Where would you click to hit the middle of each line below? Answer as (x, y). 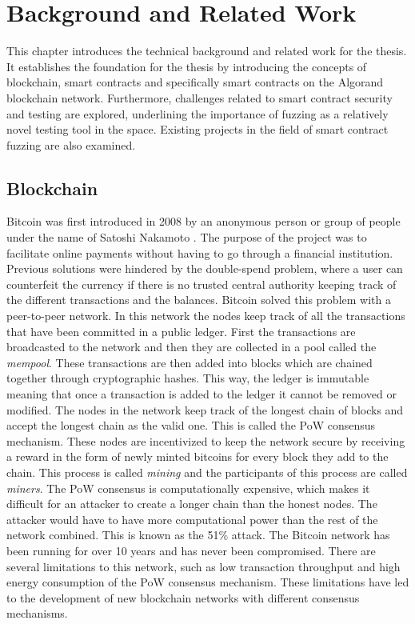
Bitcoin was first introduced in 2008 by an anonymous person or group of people (204, 221)
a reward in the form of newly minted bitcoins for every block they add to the (198, 456)
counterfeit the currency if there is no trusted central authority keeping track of (202, 284)
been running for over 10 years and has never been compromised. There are (191, 550)
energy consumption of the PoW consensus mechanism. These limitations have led (208, 582)
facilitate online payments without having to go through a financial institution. (200, 252)
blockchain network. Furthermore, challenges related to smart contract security (200, 97)
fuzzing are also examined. (71, 144)
